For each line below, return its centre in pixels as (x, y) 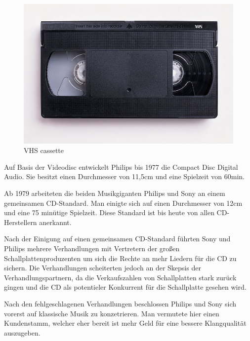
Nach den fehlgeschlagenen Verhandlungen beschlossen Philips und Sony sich (120, 303)
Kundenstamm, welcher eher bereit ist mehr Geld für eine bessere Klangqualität (125, 323)
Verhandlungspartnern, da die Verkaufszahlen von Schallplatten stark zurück (120, 277)
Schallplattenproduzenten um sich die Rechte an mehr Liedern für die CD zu (120, 258)
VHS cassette (44, 150)
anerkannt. (55, 222)
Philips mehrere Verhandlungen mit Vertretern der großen (92, 248)
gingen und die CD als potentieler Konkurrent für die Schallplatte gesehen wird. (125, 287)
